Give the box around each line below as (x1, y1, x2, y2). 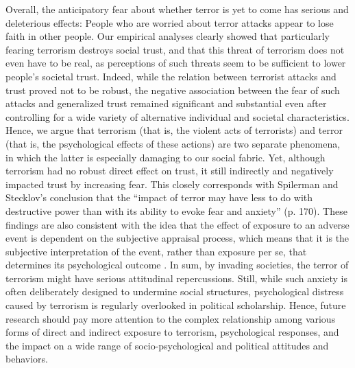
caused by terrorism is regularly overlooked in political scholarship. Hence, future (5, 298, 346, 312)
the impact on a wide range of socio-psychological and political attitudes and (5, 338, 329, 352)
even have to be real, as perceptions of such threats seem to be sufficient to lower (5, 56, 346, 70)
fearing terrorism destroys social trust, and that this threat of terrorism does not (5, 42, 345, 56)
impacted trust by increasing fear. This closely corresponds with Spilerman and (5, 176, 339, 191)
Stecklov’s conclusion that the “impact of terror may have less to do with (5, 190, 313, 205)
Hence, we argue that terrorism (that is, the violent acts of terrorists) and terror (5, 123, 343, 137)
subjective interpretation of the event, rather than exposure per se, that (5, 244, 307, 258)
